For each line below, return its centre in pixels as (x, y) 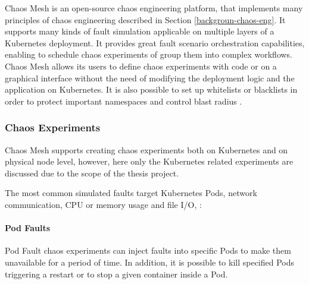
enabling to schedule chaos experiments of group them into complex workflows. (149, 54)
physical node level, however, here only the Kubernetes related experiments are (149, 161)
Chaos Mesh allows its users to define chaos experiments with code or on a (141, 66)
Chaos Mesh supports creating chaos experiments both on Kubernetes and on (146, 149)
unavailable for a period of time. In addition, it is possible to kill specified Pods (150, 262)
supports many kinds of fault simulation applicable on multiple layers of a (140, 31)
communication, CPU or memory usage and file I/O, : (103, 204)
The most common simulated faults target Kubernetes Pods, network (131, 193)
